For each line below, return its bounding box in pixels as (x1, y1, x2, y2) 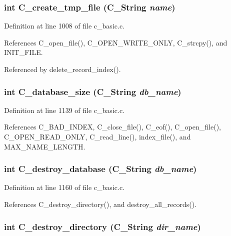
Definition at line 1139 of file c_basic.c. (4, 104, 124, 115)
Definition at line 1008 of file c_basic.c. (4, 20, 124, 31)
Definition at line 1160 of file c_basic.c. (4, 182, 124, 192)
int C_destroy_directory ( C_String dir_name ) (4, 220, 201, 232)
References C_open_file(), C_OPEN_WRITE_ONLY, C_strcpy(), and (4, 37, 227, 47)
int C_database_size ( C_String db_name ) (4, 85, 181, 97)
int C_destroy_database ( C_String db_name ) (4, 162, 197, 175)
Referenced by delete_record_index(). (4, 64, 121, 74)
